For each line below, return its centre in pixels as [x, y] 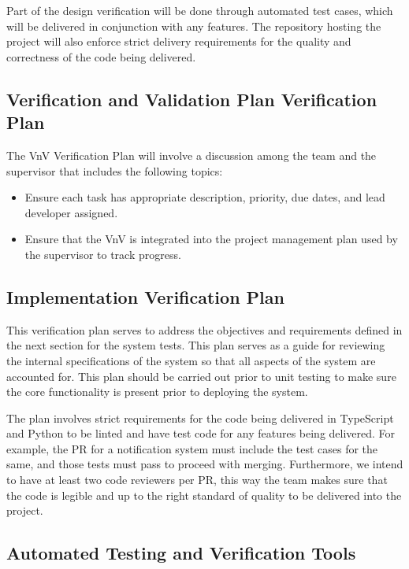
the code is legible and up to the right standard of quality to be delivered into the [204, 495]
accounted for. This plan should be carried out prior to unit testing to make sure [201, 376]
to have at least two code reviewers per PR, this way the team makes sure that [197, 480]
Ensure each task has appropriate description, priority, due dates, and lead [205, 197]
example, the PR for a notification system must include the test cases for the [192, 448]
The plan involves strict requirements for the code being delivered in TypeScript [200, 418]
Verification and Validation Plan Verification [192, 99]
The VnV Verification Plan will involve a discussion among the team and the [191, 155]
